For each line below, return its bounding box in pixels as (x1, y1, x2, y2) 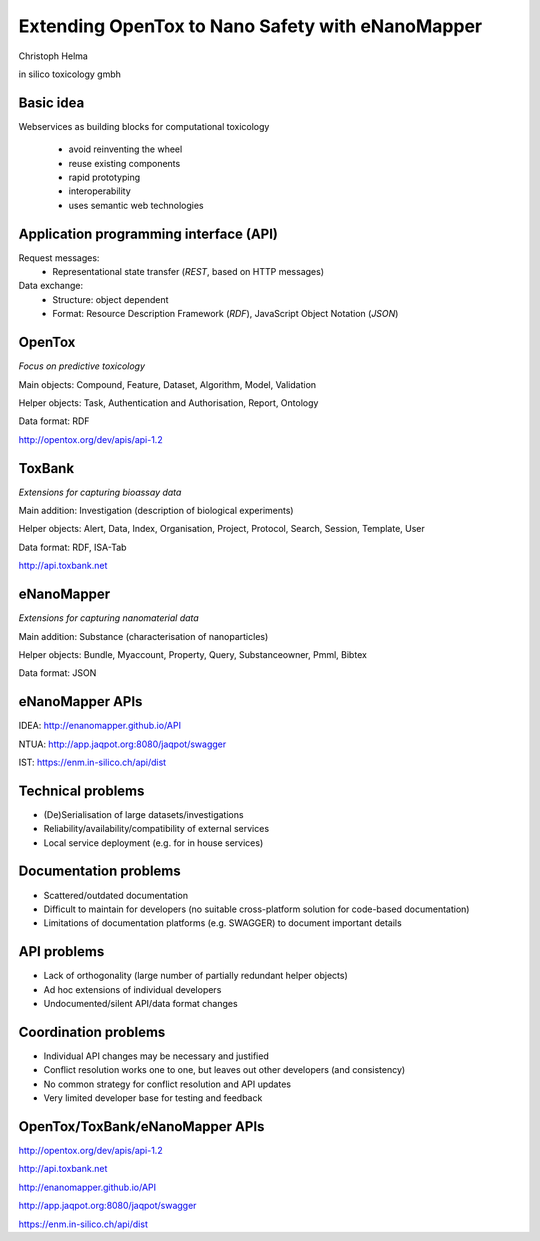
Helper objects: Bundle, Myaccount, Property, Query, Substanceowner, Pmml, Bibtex (18, 648, 367, 660)
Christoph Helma (18, 50, 89, 62)
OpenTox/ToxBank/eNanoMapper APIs (18, 1118, 265, 1135)
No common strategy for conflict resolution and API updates (43, 1078, 292, 1090)
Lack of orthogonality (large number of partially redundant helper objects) (43, 970, 349, 982)
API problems (18, 943, 105, 960)
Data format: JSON (18, 667, 97, 679)
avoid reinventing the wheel (68, 143, 183, 155)
